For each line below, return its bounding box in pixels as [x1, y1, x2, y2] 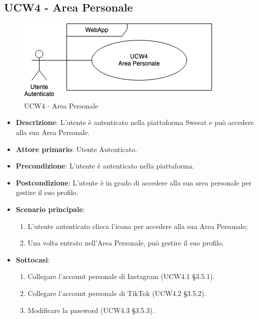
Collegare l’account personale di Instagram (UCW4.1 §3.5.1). [27, 271, 215, 281]
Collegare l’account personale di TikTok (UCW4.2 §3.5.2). [27, 287, 206, 298]
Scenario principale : [15, 203, 85, 214]
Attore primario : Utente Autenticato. [15, 143, 137, 154]
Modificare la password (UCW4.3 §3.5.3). [27, 304, 154, 315]
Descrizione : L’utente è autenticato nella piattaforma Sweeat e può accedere [15, 117, 254, 127]
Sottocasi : [15, 254, 50, 264]
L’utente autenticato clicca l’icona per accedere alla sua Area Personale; [27, 220, 248, 231]
